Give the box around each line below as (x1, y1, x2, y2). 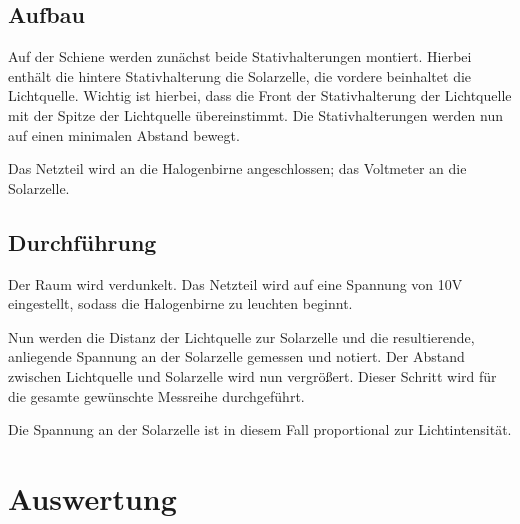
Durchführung (8, 226, 157, 257)
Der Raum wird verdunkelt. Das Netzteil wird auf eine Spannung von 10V (8, 273, 463, 294)
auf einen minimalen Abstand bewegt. (8, 124, 240, 145)
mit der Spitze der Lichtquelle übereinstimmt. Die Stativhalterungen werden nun (8, 104, 503, 125)
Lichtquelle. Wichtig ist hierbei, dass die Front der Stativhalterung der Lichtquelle (8, 85, 512, 106)
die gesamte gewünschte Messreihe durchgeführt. (8, 385, 305, 406)
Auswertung (8, 477, 177, 518)
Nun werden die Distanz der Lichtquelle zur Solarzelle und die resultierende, (8, 326, 475, 347)
